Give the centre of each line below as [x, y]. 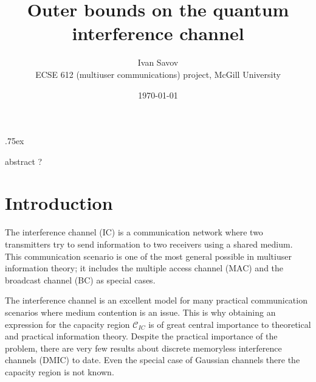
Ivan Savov [158, 62]
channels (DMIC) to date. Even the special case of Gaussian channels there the [153, 360]
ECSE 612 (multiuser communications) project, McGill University [158, 74]
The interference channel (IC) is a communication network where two [134, 232]
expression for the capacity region [67, 324]
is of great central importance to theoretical [230, 324]
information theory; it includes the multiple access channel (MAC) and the [144, 268]
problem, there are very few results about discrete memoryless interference [143, 348]
